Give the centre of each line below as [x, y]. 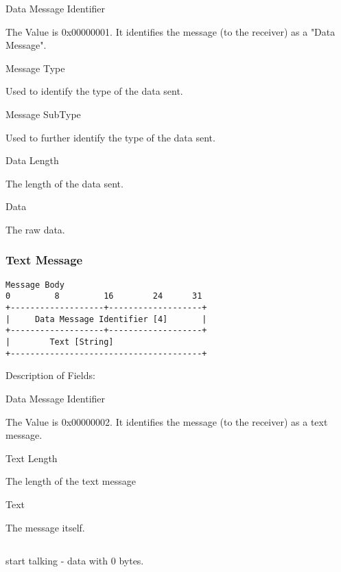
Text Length [32, 458]
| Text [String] [60, 342]
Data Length [32, 160]
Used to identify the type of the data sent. [94, 91]
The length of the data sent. [64, 183]
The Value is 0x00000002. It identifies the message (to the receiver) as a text [167, 421]
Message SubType [43, 114]
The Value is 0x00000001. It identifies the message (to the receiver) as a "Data [170, 31]
